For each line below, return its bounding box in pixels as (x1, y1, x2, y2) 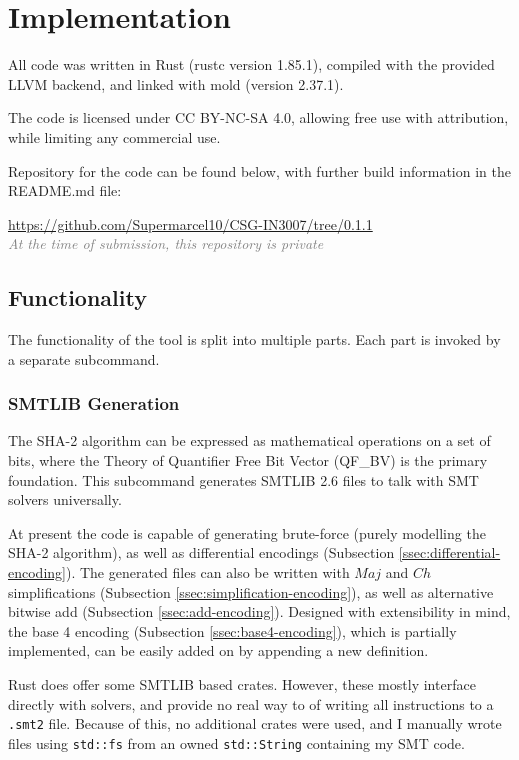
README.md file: (8, 180, 122, 201)
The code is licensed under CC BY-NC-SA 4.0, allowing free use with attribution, (8, 107, 509, 128)
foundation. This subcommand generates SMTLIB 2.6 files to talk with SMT (8, 469, 479, 490)
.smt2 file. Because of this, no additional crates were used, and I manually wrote (8, 713, 502, 734)
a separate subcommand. (8, 348, 160, 369)
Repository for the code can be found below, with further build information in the (8, 160, 511, 181)
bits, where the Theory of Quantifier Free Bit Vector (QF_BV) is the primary (8, 450, 488, 471)
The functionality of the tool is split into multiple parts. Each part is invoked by (8, 329, 501, 350)
